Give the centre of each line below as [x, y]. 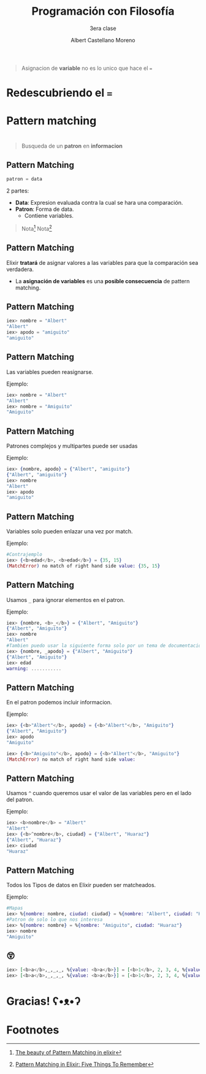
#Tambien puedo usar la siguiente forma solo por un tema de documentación [105, 646]
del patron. [20, 800]
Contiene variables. [49, 216]
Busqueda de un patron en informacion [72, 146]
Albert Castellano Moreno [103, 40]
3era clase [103, 28]
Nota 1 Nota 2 [36, 228]
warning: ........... [34, 668]
